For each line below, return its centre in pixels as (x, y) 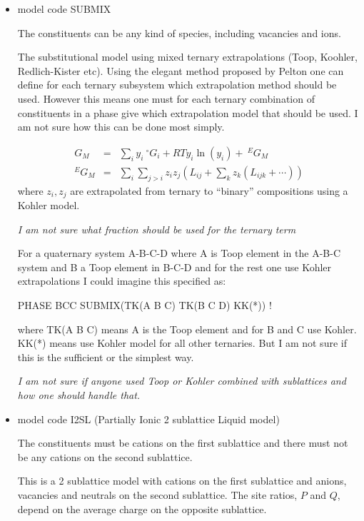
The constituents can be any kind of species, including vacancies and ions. (179, 32)
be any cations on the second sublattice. (105, 456)
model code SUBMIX (64, 9)
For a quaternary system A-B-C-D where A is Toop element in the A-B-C (179, 253)
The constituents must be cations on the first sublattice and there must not (183, 443)
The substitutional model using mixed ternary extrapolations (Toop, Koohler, (187, 57)
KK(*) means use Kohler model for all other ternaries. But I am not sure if (182, 343)
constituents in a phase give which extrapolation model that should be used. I (188, 112)
